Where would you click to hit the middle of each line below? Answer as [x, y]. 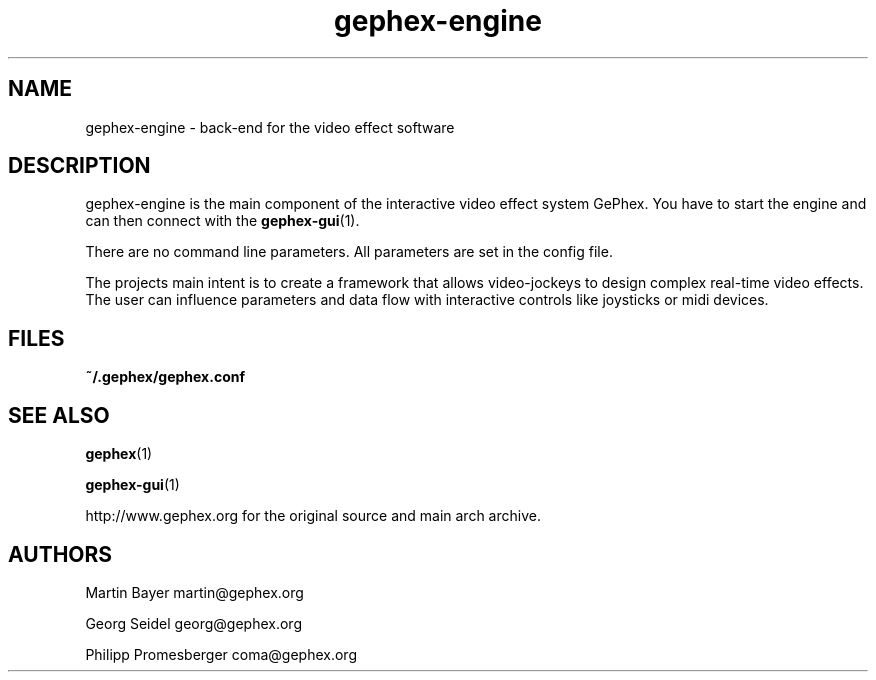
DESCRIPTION [79, 166]
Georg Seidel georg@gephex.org [193, 623]
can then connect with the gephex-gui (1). [222, 221]
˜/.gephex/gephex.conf [165, 377]
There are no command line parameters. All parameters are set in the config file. [349, 252]
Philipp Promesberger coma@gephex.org [221, 654]
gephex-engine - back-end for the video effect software [270, 127]
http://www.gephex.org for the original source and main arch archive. [313, 516]
